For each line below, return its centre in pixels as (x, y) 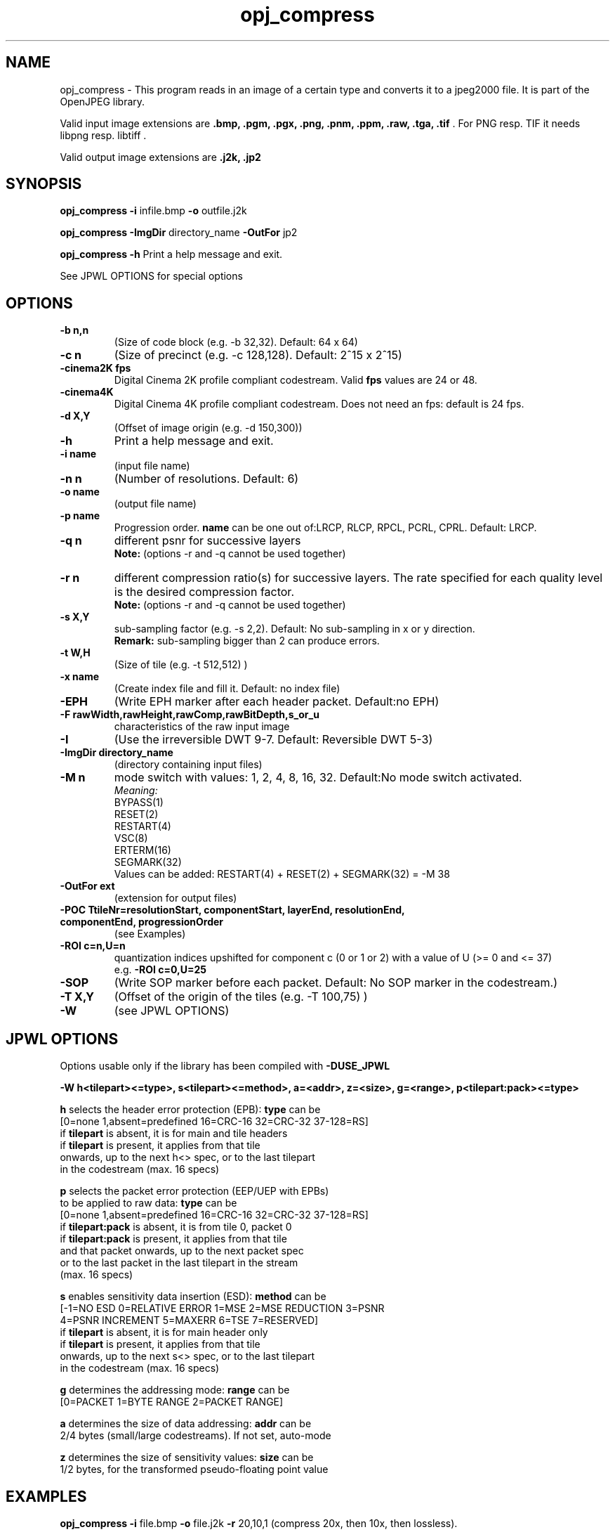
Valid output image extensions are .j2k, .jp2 (160, 157)
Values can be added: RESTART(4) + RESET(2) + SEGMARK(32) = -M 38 (282, 874)
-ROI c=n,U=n (93, 946)
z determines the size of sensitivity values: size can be (187, 1458)
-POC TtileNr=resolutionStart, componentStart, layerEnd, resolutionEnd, (232, 910)
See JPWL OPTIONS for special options (151, 276)
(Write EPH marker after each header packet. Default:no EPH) (277, 702)
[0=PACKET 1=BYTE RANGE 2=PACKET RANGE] (172, 1402)
